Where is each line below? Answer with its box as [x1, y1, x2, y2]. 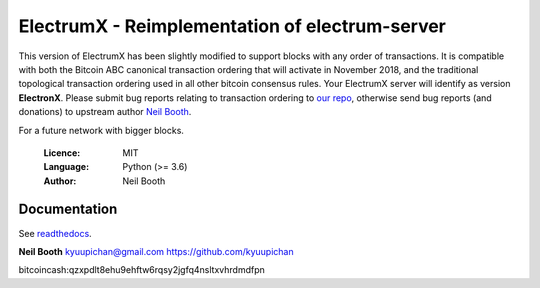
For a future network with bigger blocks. [18, 124, 185, 136]
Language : [43, 161, 90, 173]
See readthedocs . [18, 227, 92, 239]
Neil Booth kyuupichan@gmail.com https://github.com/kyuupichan [18, 245, 294, 257]
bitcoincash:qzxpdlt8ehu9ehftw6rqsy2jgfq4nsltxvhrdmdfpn [18, 264, 265, 276]
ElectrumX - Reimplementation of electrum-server [18, 15, 447, 37]
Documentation [18, 201, 118, 218]
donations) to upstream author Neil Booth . [18, 106, 192, 118]
